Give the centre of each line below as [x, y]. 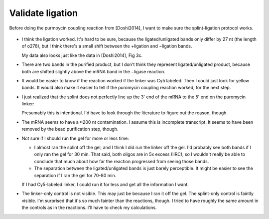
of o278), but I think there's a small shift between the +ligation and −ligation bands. [107, 46]
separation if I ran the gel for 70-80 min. [75, 175]
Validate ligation [44, 13]
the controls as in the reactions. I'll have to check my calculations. [89, 208]
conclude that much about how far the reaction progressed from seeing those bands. [122, 161]
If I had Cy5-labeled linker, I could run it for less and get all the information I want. [105, 184]
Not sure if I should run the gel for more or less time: [75, 138]
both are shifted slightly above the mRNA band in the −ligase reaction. [93, 71]
